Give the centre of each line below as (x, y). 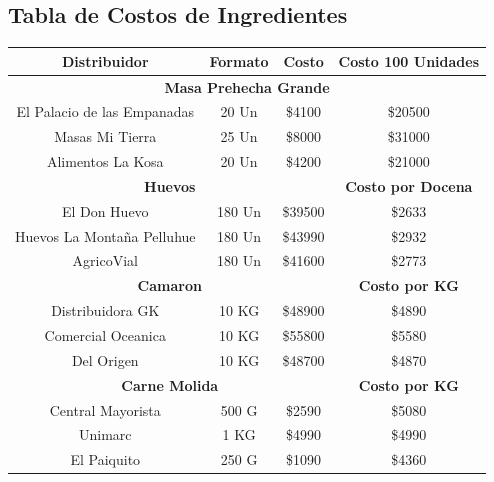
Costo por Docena (409, 185)
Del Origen (105, 359)
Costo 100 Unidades (409, 60)
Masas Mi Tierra (105, 136)
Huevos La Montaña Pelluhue (105, 235)
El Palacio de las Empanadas (105, 111)
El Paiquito (105, 459)
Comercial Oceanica (105, 334)
